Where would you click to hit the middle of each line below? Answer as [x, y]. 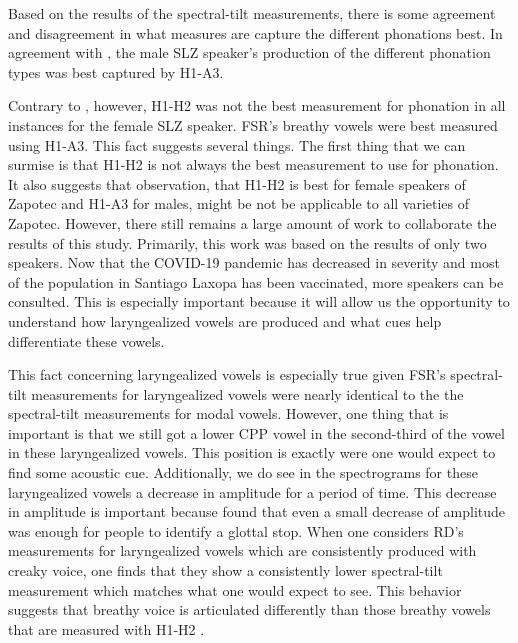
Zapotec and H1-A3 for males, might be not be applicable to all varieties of [239, 203]
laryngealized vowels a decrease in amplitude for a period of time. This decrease [252, 491]
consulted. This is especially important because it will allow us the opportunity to [259, 301]
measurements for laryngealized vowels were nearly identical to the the [247, 393]
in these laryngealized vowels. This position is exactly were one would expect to [252, 452]
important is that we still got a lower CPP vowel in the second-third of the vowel [256, 432]
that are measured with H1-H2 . [106, 628]
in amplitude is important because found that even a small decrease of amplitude [257, 511]
